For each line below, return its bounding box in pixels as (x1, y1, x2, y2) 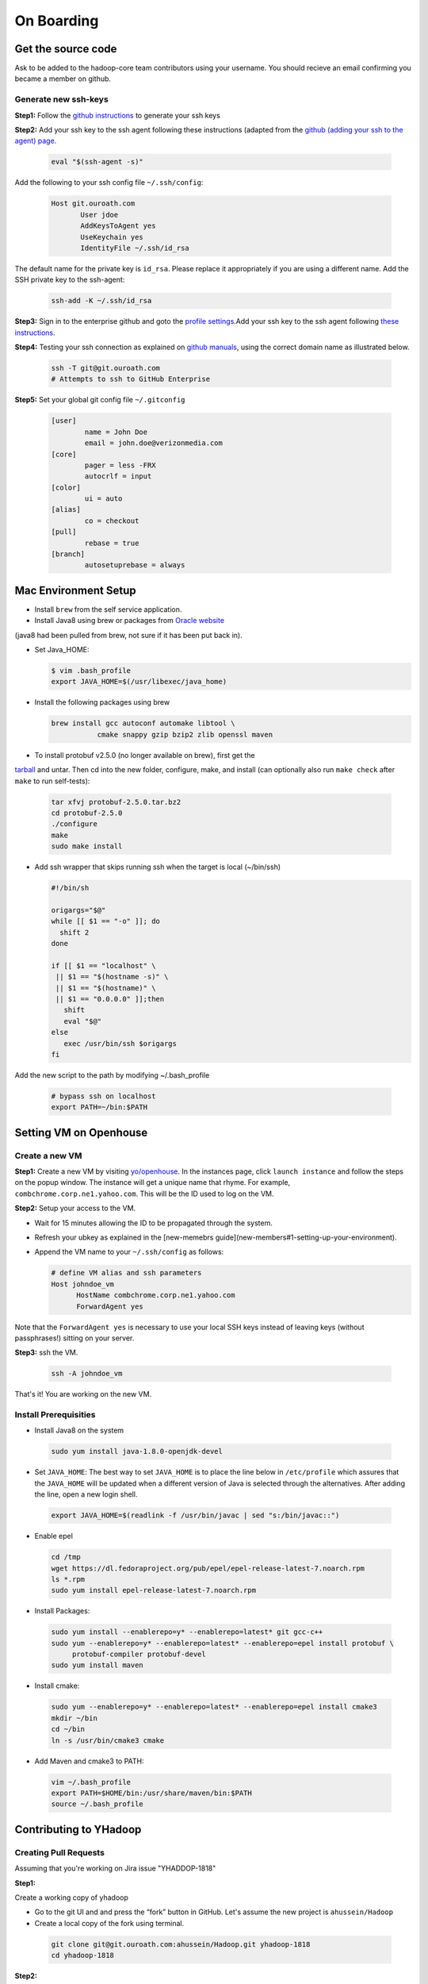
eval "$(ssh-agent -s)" (51, 157, 144, 167)
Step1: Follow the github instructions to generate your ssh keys (14, 110, 221, 120)
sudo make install (51, 842, 123, 851)
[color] (51, 483, 81, 492)
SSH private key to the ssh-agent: (14, 275, 125, 285)
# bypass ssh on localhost (51, 1091, 156, 1101)
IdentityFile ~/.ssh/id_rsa (80, 243, 189, 252)
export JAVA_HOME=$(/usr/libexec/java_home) (51, 677, 227, 686)
